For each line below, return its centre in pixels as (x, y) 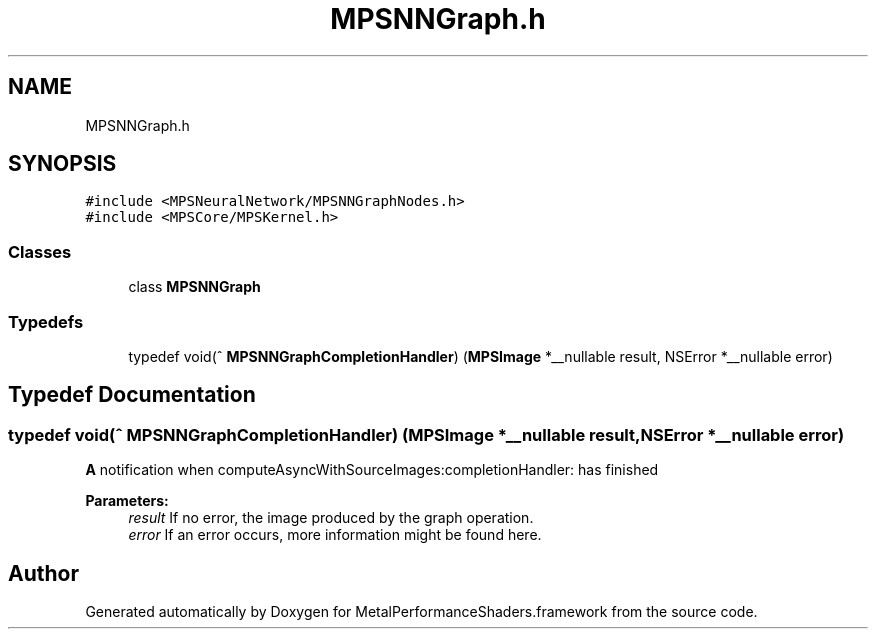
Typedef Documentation (132, 395)
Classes (40, 251)
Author (43, 573)
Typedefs (46, 321)
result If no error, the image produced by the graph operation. (331, 518)
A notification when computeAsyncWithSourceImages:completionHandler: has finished (372, 470)
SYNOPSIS (62, 164)
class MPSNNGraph (194, 287)
